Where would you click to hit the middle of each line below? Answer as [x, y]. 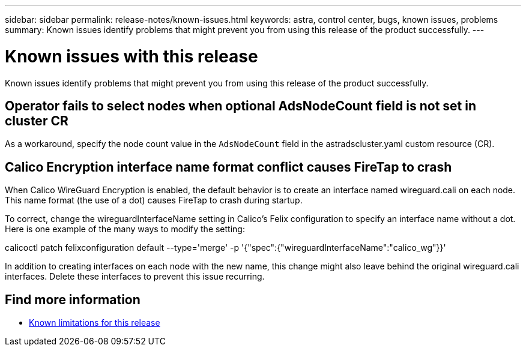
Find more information [73, 299]
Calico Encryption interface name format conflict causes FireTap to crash [228, 167]
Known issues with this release [131, 56]
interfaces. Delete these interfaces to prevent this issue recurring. [135, 277]
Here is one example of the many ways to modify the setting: [125, 229]
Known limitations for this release [95, 323]
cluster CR [37, 121]
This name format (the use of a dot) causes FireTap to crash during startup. [154, 200]
